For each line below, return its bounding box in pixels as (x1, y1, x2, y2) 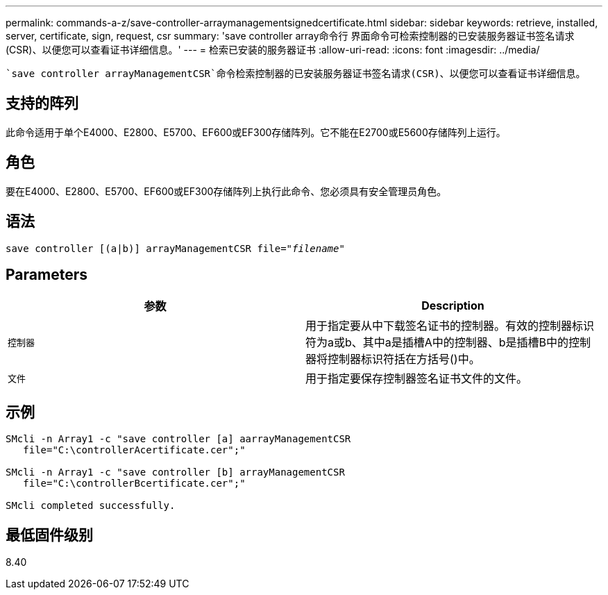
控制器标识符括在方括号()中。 (328, 352, 480, 367)
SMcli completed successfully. (6, 500, 176, 512)
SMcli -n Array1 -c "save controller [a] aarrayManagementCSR (6, 433, 351, 445)
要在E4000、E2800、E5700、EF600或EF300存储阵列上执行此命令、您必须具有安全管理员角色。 (6, 185, 447, 197)
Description (421, 299, 484, 313)
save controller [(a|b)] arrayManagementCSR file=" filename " (6, 242, 345, 254)
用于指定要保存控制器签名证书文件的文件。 (305, 371, 528, 386)
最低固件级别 (6, 526, 93, 544)
